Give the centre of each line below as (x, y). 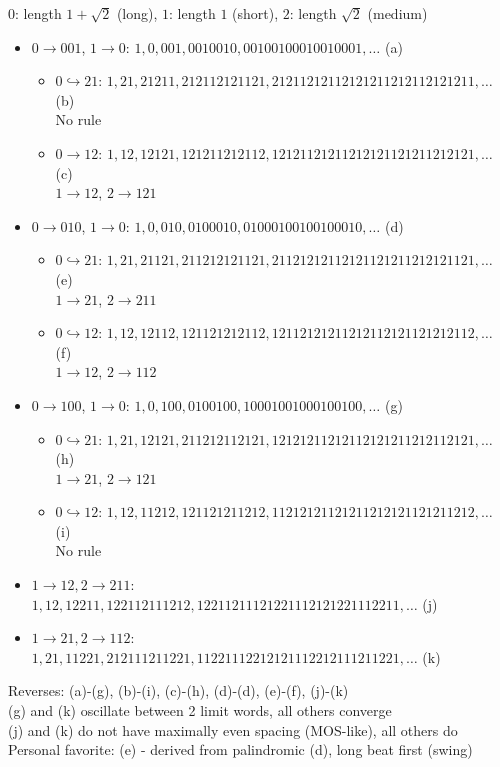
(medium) (397, 13)
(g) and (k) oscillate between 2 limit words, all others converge (200, 710)
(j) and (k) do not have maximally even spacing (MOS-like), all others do (233, 729)
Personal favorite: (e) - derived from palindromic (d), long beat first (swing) (240, 749)
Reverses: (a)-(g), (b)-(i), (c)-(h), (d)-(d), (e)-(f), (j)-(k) (178, 690)
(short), (255, 13)
